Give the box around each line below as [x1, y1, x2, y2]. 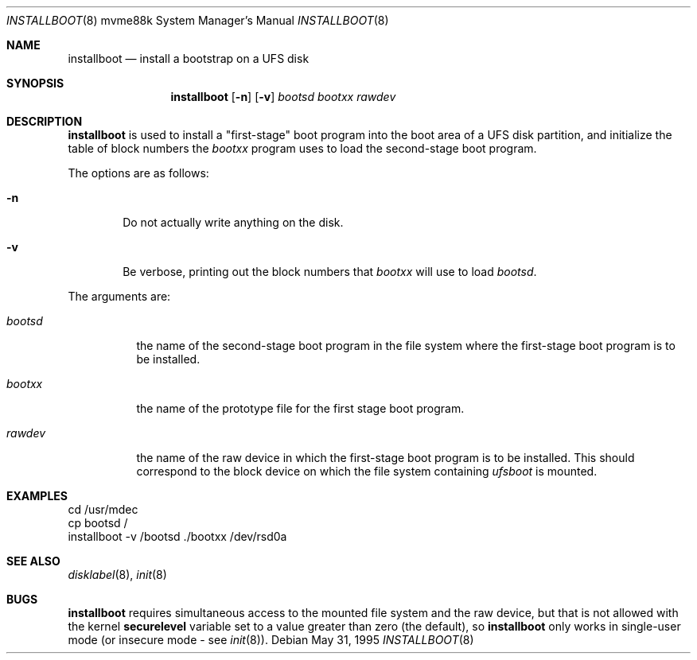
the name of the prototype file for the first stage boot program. [136, 402, 465, 415]
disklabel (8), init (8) [68, 568, 167, 581]
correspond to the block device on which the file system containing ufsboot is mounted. [136, 464, 598, 478]
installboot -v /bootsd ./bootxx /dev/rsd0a [68, 530, 287, 543]
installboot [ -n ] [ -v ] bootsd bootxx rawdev [170, 90, 396, 103]
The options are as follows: [68, 166, 209, 180]
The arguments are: [68, 289, 171, 303]
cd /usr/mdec [68, 503, 138, 516]
